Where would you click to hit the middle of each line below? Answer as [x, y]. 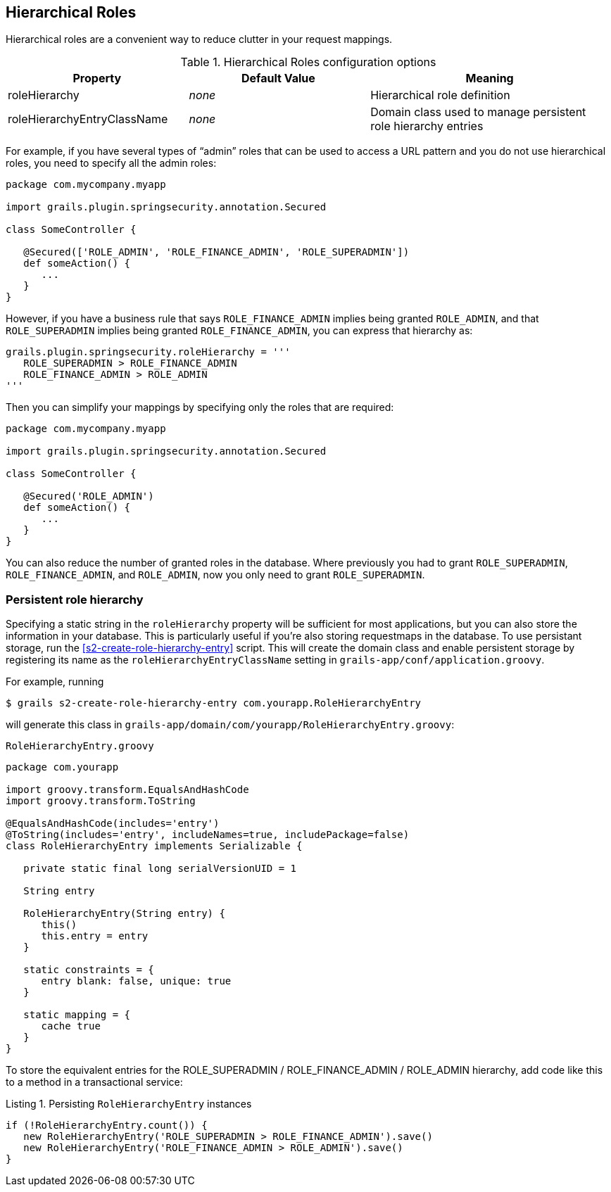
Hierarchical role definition [440, 95]
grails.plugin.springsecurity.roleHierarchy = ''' [148, 352]
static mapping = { [77, 1015]
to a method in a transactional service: [94, 1082]
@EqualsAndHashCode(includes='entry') [113, 824]
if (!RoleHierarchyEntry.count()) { [107, 1126]
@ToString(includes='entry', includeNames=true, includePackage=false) [208, 835]
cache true [71, 1026]
